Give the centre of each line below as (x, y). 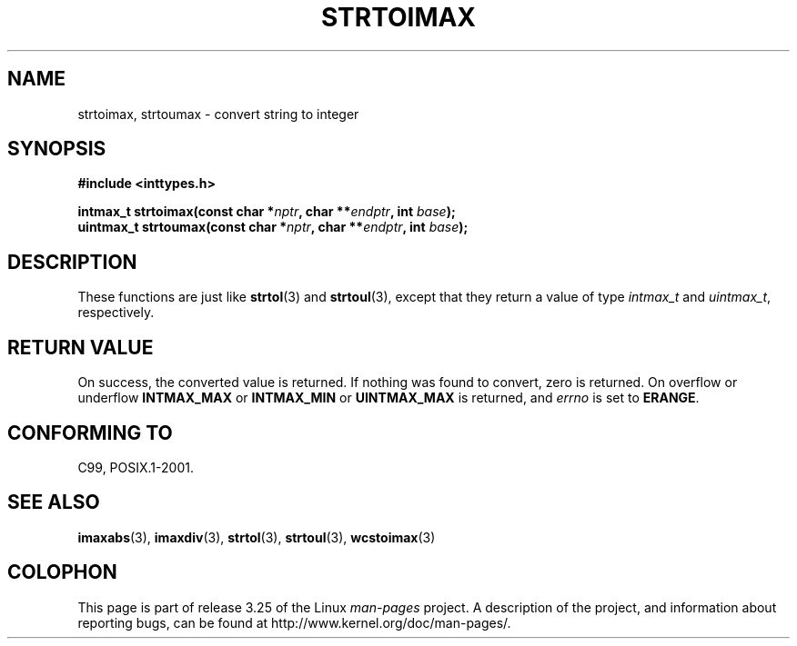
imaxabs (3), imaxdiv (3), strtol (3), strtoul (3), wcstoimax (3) (257, 537)
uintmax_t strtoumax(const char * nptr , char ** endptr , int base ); (273, 227)
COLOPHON (62, 572)
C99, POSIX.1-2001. (136, 467)
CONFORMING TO (90, 432)
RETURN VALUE (81, 347)
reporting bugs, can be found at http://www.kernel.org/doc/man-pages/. (294, 622)
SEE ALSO (54, 502)
